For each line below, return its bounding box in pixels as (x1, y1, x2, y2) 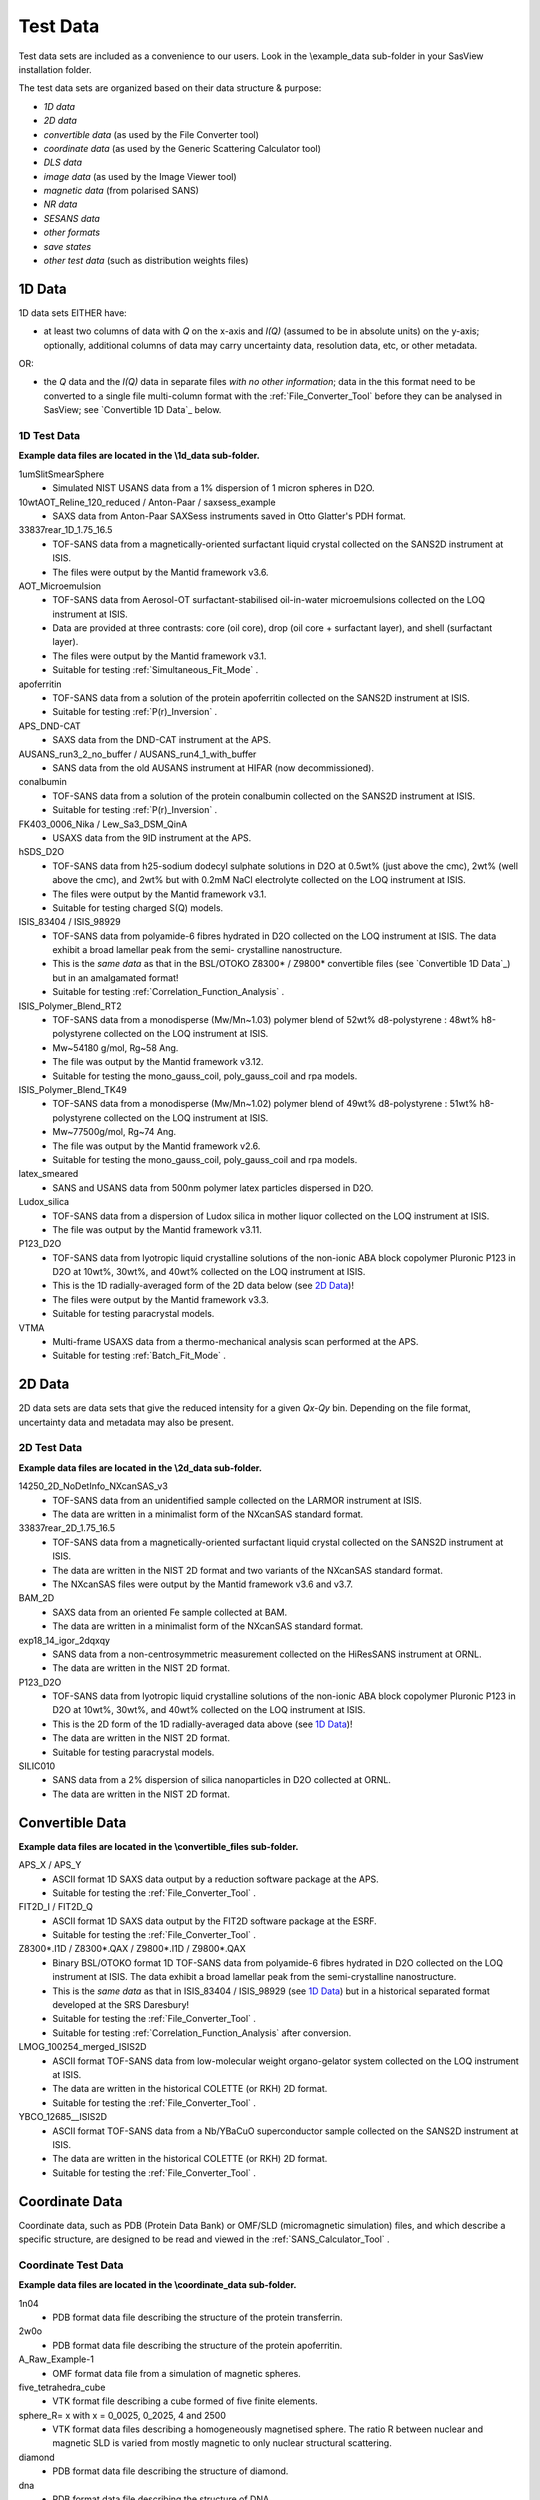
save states (43, 240, 92, 252)
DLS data (43, 156, 83, 169)
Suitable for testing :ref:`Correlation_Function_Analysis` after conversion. (52, 2026, 352, 2039)
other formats (43, 226, 100, 239)
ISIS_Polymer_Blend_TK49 (18, 1083, 127, 1095)
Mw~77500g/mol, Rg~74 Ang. (52, 1126, 177, 1138)
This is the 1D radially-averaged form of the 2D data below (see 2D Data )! (52, 1280, 355, 1292)
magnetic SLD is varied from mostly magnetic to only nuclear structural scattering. (52, 2437, 392, 2449)
